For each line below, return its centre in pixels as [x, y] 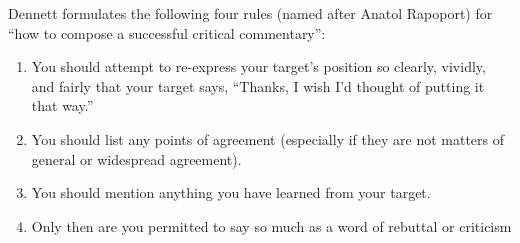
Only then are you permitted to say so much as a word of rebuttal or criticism [271, 225]
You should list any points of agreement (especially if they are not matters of [268, 138]
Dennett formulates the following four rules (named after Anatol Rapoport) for [250, 13]
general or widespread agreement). [136, 158]
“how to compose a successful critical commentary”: [167, 32]
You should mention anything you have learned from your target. [231, 192]
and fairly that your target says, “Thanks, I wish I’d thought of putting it [258, 85]
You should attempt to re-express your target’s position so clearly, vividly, [258, 66]
